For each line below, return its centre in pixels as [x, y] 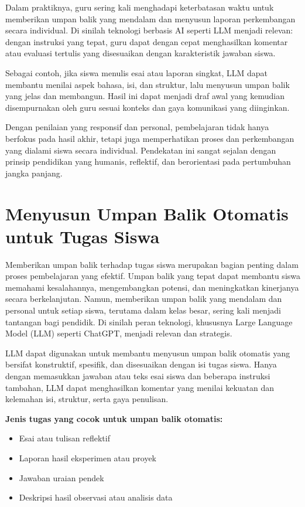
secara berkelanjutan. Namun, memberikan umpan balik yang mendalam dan [144, 299]
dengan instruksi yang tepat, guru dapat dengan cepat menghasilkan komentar [147, 41]
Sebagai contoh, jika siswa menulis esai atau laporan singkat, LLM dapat [137, 72]
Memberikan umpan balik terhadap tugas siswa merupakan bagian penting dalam [152, 264]
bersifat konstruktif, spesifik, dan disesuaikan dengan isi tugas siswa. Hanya [141, 364]
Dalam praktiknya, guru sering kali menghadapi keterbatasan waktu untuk [140, 7]
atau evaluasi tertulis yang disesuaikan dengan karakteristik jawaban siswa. [140, 53]
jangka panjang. [34, 173]
